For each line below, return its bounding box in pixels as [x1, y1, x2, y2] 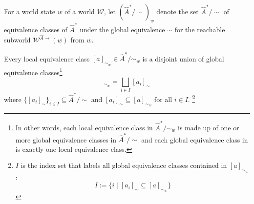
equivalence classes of [4, 24, 67, 34]
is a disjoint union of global [142, 53, 224, 63]
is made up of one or [177, 122, 239, 132]
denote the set [156, 6, 199, 16]
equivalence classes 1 [4, 65, 63, 77]
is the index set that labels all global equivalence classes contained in [21, 160, 227, 170]
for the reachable [174, 24, 225, 34]
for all [154, 94, 172, 104]
